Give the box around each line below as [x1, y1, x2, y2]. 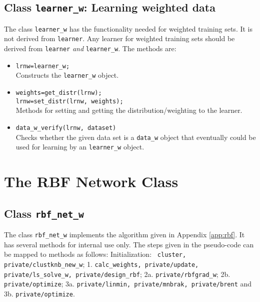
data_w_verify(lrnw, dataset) [15, 124, 116, 131]
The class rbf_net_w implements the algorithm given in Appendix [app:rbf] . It [4, 229, 245, 240]
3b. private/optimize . [4, 288, 75, 298]
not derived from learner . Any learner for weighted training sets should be [4, 33, 235, 44]
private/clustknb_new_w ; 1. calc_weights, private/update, [4, 259, 199, 269]
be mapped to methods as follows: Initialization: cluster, [4, 249, 186, 259]
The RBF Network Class [4, 171, 178, 192]
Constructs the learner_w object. [15, 70, 119, 80]
